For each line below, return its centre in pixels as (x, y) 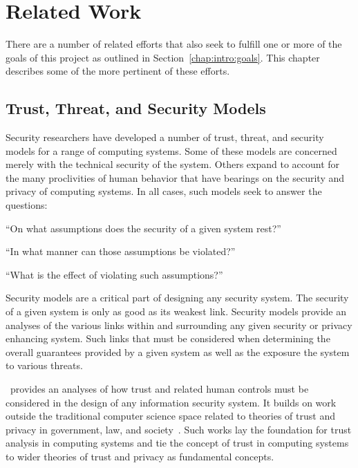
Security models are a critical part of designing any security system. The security (177, 298)
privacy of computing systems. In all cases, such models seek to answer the (164, 191)
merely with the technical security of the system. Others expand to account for (173, 164)
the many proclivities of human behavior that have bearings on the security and (175, 177)
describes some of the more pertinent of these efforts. (118, 71)
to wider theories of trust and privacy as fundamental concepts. (140, 456)
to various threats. (44, 365)
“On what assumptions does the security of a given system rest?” (143, 228)
